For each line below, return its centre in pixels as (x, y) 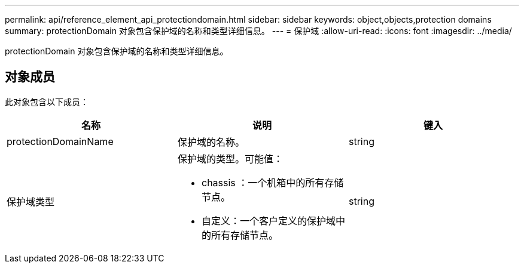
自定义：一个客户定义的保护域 (268, 221)
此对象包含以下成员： (47, 101)
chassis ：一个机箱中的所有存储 (272, 182)
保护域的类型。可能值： (230, 158)
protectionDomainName (60, 141)
